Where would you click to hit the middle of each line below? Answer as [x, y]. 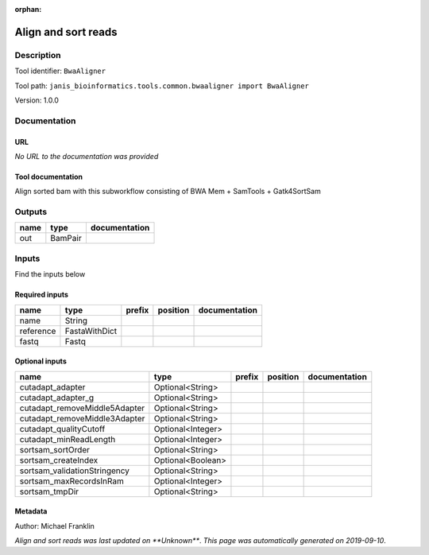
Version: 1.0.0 [37, 100]
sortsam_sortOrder [55, 449]
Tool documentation [49, 177]
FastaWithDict [91, 331]
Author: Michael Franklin [55, 526]
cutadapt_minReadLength [68, 439]
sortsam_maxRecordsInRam [72, 481]
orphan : [28, 9]
